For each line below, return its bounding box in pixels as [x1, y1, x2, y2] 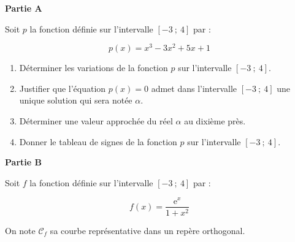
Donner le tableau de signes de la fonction [19, 135, 177, 148]
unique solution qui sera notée [19, 94, 132, 107]
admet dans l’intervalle [151, 81, 237, 94]
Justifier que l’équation [19, 81, 106, 94]
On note [5, 224, 36, 236]
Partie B [5, 156, 42, 168]
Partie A [5, 2, 42, 14]
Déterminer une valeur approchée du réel [19, 115, 173, 127]
